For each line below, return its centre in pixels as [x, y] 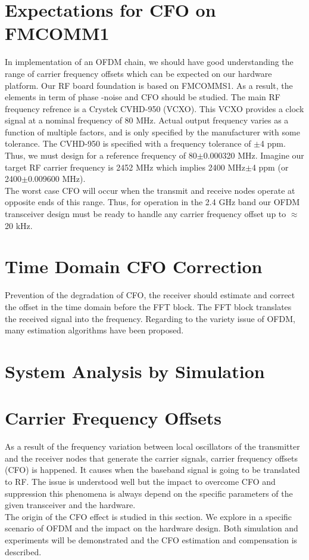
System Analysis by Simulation [135, 371]
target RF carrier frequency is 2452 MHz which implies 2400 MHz [125, 167]
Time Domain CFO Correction [134, 266]
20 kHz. [19, 225]
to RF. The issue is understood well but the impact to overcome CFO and [140, 481]
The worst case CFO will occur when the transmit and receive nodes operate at [150, 190]
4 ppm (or [270, 167]
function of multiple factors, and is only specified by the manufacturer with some [152, 132]
